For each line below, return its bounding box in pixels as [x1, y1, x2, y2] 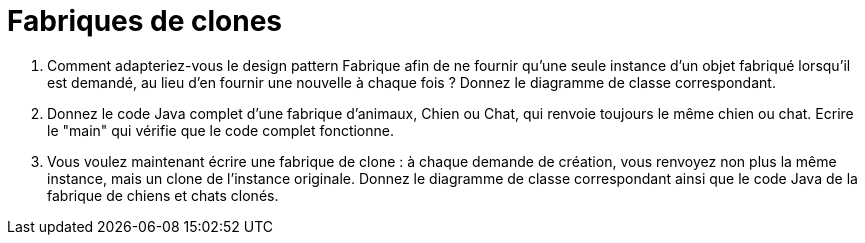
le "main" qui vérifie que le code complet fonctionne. [47, 121, 395, 139]
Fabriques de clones [7, 4, 283, 38]
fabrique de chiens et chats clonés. [47, 186, 279, 204]
